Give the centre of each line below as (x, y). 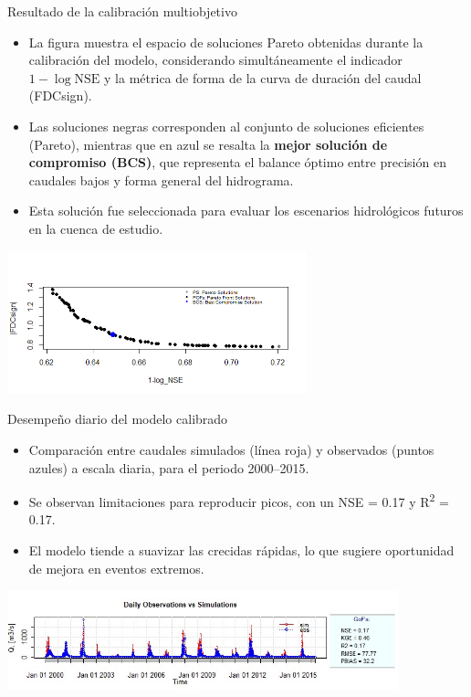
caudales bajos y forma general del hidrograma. (161, 180)
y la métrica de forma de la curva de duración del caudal (263, 77)
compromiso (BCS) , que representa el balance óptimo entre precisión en (237, 162)
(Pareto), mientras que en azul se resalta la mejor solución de (208, 144)
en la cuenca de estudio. (96, 228)
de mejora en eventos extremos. (116, 568)
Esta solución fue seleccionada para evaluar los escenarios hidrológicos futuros (246, 211)
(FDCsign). (60, 95)
